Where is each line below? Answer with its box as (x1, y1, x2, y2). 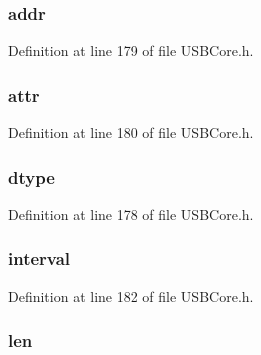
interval (8, 246, 71, 271)
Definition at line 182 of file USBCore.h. (8, 285, 254, 306)
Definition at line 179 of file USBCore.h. (8, 40, 254, 61)
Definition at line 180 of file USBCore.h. (8, 122, 254, 143)
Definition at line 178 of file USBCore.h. (8, 203, 254, 224)
